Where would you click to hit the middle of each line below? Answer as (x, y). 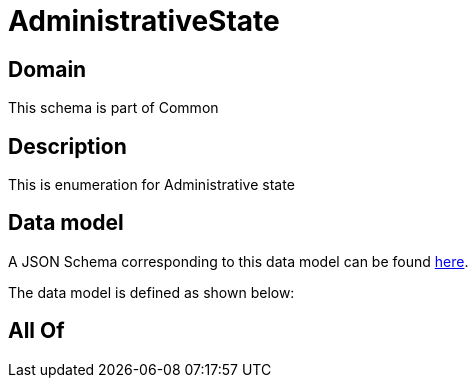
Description (67, 146)
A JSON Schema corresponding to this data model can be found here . (238, 261)
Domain (47, 69)
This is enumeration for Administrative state (151, 185)
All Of (36, 331)
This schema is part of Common (113, 108)
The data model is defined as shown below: (151, 292)
